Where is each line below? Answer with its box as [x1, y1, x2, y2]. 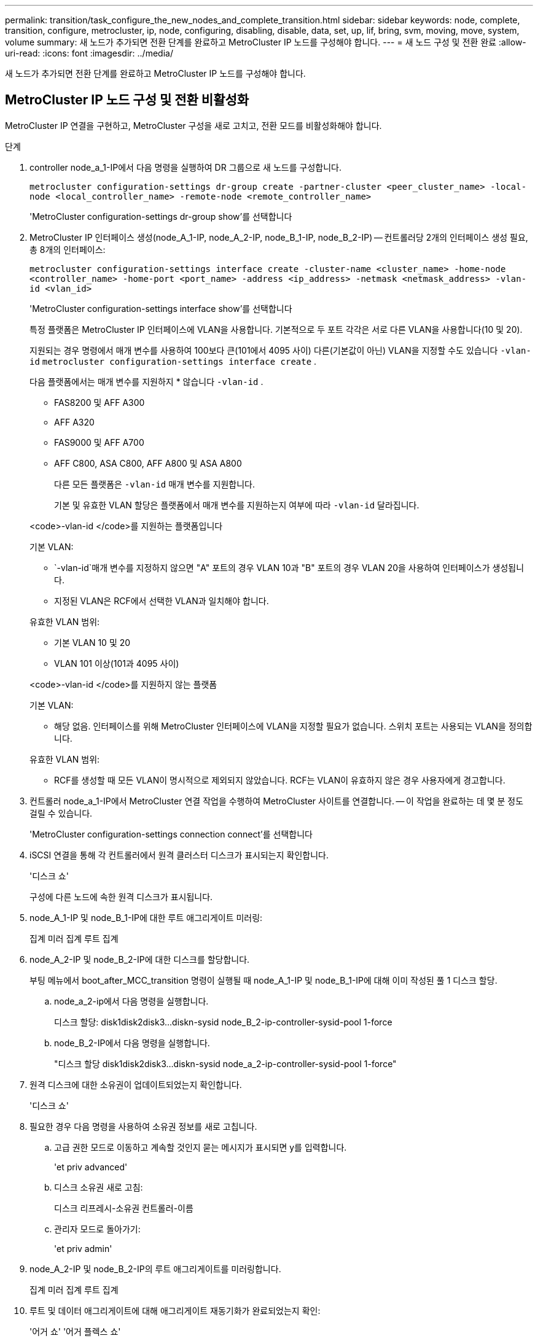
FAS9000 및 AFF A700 [54, 437, 144, 448]
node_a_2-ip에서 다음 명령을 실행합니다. [54, 995, 209, 1006]
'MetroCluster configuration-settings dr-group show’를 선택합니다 [29, 211, 292, 222]
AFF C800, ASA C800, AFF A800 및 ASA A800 [54, 457, 242, 468]
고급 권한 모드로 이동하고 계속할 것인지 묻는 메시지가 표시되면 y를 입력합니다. [54, 1141, 347, 1152]
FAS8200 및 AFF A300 [54, 397, 145, 408]
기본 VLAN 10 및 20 [54, 637, 131, 648]
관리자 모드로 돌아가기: [54, 1223, 141, 1234]
